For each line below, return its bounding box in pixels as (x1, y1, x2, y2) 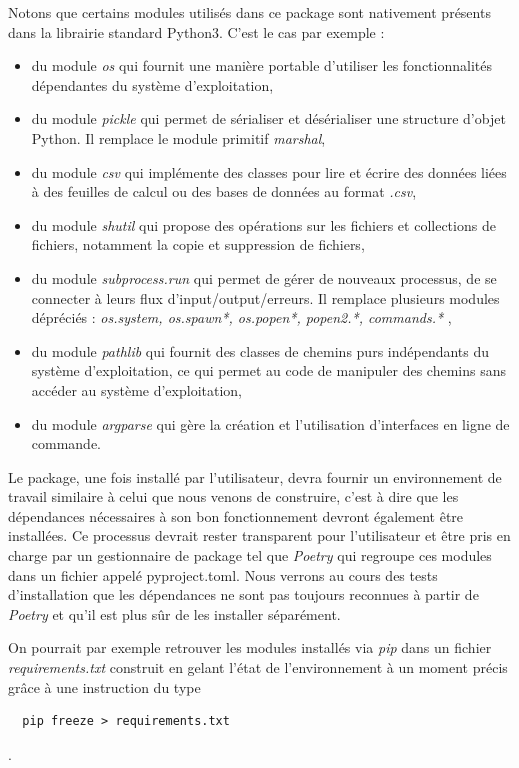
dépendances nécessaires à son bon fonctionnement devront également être (8, 505, 464, 526)
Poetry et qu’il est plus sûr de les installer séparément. (8, 603, 341, 624)
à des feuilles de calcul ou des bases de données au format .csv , (31, 181, 417, 202)
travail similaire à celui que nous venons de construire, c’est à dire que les (8, 486, 459, 507)
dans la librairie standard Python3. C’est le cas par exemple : (8, 21, 385, 42)
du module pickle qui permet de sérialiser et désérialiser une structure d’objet (31, 108, 506, 129)
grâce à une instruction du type (8, 676, 201, 697)
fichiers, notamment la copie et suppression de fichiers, (31, 234, 365, 255)
